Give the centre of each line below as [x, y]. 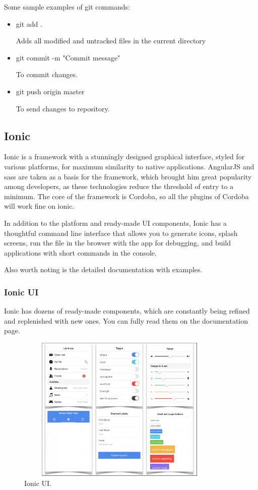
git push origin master [50, 91]
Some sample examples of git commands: [67, 7]
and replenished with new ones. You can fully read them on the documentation [126, 320]
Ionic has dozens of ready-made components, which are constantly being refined [127, 311]
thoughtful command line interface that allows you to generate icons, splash [121, 233]
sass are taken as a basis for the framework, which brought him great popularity [128, 176]
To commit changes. [47, 74]
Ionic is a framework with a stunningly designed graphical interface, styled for [124, 157]
